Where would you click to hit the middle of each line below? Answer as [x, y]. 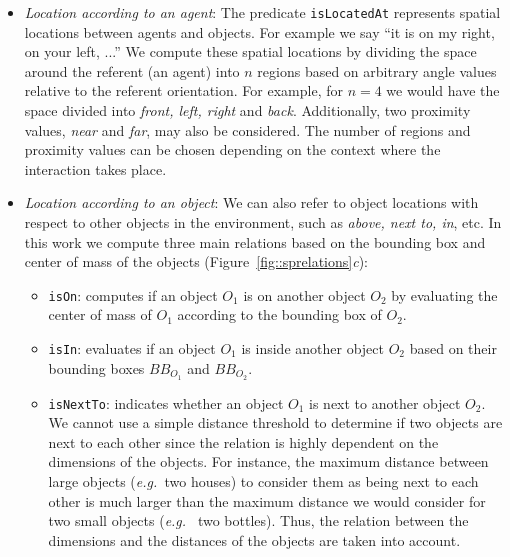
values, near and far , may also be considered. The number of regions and [247, 129]
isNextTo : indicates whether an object [166, 402]
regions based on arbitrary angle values [377, 70]
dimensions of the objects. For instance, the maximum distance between [268, 461]
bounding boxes [96, 367]
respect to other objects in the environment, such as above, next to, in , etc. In [263, 222]
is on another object [304, 294]
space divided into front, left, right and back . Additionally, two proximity [247, 110]
